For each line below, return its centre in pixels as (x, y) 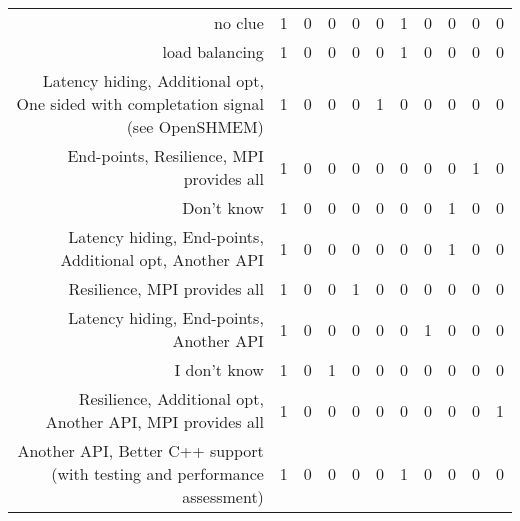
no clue (239, 22)
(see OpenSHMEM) (195, 126)
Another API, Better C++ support (140, 450)
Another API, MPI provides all (154, 421)
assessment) (223, 496)
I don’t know (219, 369)
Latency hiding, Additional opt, (153, 80)
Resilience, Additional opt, (171, 398)
